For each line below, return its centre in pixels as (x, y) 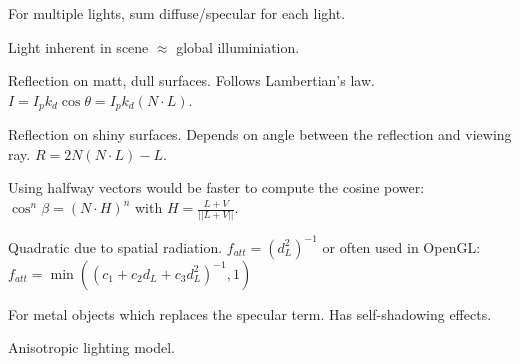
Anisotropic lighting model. (91, 347)
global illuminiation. (238, 46)
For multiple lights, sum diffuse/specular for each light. (177, 13)
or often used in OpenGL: (401, 246)
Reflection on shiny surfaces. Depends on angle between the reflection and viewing (260, 134)
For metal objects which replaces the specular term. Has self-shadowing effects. (250, 313)
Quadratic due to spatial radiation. (115, 246)
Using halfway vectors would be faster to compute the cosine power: (216, 187)
